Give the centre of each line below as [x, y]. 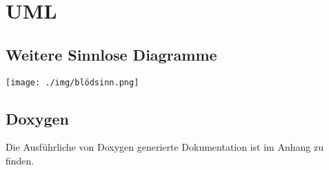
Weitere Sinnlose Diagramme [111, 54]
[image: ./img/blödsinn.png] [72, 82]
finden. [20, 161]
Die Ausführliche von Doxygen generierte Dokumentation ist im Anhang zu [164, 147]
